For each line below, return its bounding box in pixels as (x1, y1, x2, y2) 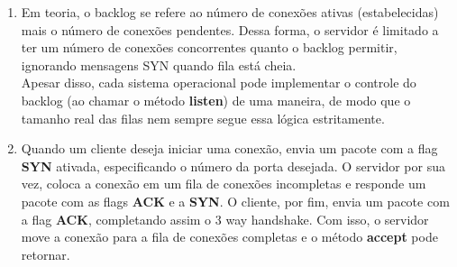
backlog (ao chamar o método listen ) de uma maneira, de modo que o (21, 90, 411, 109)
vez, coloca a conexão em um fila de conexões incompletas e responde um (21, 174, 426, 193)
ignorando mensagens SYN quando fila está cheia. (21, 55, 297, 74)
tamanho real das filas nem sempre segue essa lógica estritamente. (21, 108, 385, 127)
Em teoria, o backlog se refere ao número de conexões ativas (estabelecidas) (21, 3, 439, 21)
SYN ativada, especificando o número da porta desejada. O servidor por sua (21, 156, 445, 175)
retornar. (21, 244, 70, 263)
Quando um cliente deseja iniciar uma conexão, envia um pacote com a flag (21, 139, 438, 158)
